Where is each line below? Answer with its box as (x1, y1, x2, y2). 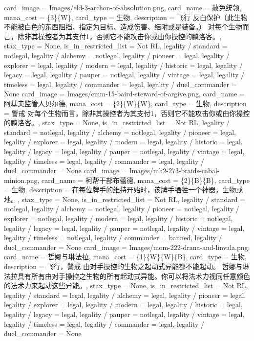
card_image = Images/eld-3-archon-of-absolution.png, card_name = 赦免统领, (4, 2, 241, 12)
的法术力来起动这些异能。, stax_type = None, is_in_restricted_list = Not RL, (4, 280, 248, 291)
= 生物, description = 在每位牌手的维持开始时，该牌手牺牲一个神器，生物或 (4, 184, 243, 195)
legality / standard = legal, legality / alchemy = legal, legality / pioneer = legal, (4, 290, 246, 300)
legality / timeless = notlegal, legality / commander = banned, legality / (4, 232, 222, 243)
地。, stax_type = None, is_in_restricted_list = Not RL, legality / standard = (4, 194, 246, 204)
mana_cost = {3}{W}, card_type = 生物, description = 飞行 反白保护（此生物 (4, 12, 248, 22)
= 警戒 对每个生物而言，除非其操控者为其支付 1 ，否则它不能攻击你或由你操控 (4, 108, 250, 118)
